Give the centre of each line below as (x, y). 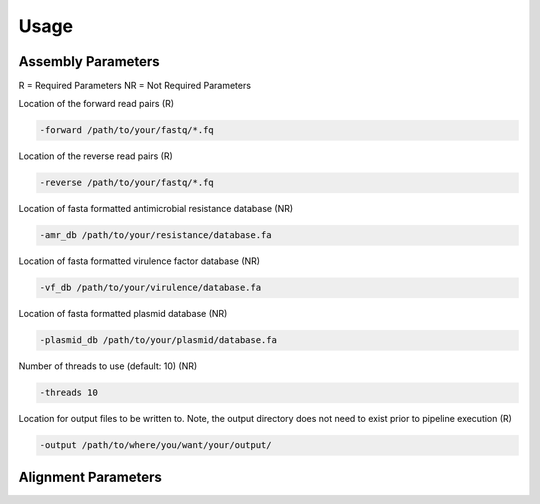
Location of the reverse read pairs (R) (96, 156)
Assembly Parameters (89, 61)
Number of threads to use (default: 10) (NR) (108, 366)
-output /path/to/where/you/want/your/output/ (155, 445)
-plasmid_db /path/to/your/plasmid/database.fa (158, 340)
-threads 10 (69, 393)
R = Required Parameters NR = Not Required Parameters (135, 86)
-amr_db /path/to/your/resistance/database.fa (155, 235)
